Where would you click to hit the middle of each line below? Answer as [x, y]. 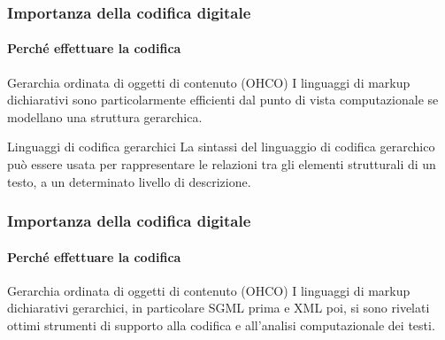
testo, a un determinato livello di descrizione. [129, 181]
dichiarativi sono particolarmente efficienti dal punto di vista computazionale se [223, 100]
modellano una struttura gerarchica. [105, 116]
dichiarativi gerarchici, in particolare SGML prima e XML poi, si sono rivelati [219, 308]
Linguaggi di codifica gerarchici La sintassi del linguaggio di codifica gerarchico [221, 147]
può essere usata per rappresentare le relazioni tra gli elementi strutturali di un [222, 164]
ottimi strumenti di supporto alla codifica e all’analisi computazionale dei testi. [221, 325]
